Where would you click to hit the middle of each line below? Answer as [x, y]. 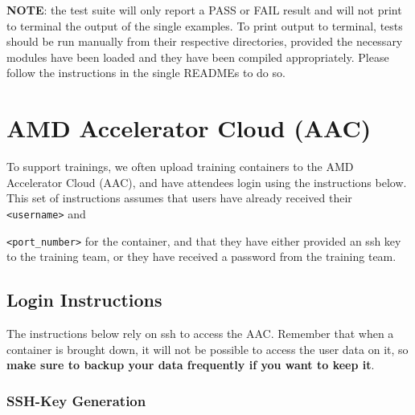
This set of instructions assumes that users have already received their [179, 198]
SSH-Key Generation [76, 400]
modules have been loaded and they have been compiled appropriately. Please [198, 57]
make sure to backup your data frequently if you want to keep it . [191, 365]
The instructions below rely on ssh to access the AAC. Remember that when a [200, 333]
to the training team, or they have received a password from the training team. [201, 256]
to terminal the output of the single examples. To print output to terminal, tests [205, 25]
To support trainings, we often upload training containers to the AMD [180, 167]
